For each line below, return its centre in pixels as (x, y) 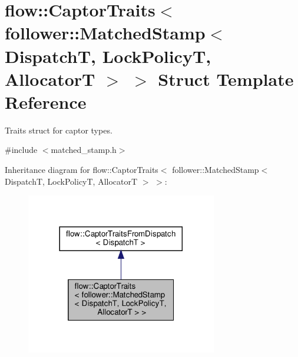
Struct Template (226, 79)
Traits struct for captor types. (59, 130)
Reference (46, 101)
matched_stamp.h (84, 150)
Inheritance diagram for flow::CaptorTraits (82, 170)
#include (21, 150)
